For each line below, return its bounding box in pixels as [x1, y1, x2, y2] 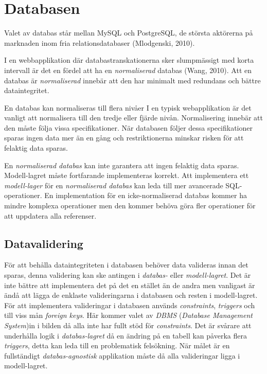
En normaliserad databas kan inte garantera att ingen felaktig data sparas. [4, 159, 239, 170]
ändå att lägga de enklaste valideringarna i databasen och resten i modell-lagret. [4, 290, 258, 300]
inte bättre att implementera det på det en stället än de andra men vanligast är [4, 279, 255, 290]
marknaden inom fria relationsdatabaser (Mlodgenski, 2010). [4, 37, 195, 48]
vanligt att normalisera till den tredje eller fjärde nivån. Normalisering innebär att [4, 112, 263, 123]
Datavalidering [4, 235, 83, 251]
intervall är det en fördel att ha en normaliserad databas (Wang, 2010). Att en [4, 64, 252, 75]
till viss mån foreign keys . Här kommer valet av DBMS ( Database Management [4, 310, 253, 320]
